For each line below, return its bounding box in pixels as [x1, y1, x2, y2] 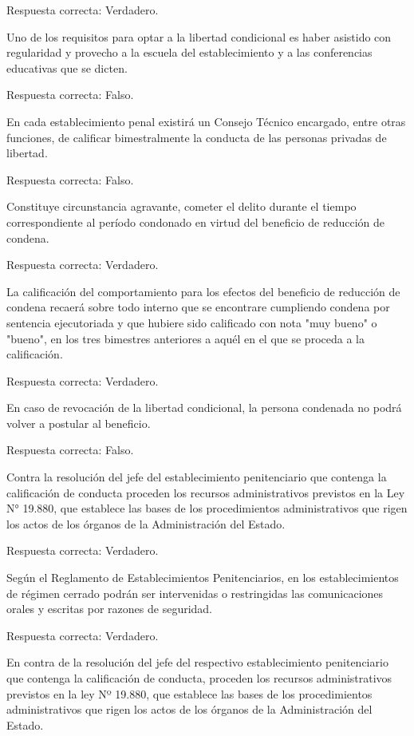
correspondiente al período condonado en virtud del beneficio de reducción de [6, 213, 384, 230]
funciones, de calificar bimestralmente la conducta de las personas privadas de [6, 129, 387, 145]
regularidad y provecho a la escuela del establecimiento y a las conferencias [6, 44, 373, 61]
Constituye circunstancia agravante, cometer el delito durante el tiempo [6, 198, 357, 215]
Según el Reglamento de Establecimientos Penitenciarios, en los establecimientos [6, 569, 399, 586]
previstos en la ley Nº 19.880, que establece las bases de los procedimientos [6, 685, 373, 702]
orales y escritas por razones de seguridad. [6, 600, 213, 617]
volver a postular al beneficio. [6, 414, 151, 431]
